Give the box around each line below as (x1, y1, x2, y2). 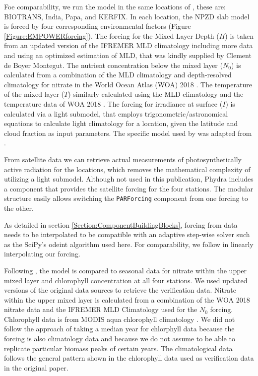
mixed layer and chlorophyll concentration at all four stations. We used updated (4, 275, 248, 285)
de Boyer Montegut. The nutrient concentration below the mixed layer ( (4, 60, 223, 70)
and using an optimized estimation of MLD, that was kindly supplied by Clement (4, 50, 252, 60)
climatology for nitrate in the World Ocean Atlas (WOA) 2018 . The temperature (4, 79, 253, 89)
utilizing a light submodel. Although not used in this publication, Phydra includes (4, 174, 254, 184)
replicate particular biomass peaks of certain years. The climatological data (4, 343, 233, 353)
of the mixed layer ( (4, 89, 64, 99)
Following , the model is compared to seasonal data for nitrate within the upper (4, 265, 247, 275)
